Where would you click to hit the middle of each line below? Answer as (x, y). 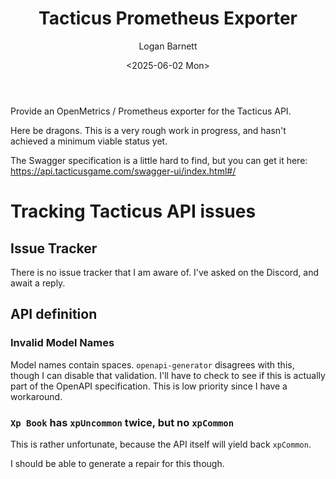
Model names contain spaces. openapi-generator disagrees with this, (152, 364)
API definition (54, 314)
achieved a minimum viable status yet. (89, 141)
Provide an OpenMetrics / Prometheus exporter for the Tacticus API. (151, 111)
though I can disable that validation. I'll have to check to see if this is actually (168, 375)
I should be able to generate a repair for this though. (117, 463)
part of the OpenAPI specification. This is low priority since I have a (149, 386)
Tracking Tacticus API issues (133, 211)
